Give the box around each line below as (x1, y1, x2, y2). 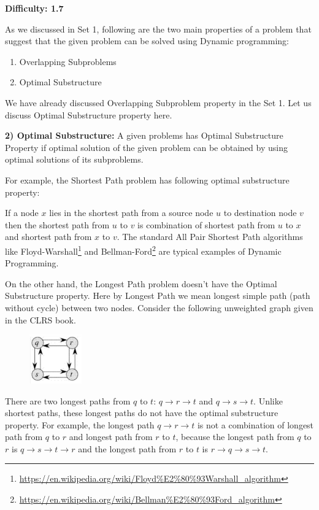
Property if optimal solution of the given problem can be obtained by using (5, 141, 288, 153)
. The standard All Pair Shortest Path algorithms (117, 230, 303, 243)
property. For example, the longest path (5, 418, 155, 431)
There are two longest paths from (5, 394, 131, 407)
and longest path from (69, 430, 153, 443)
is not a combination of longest (197, 418, 314, 431)
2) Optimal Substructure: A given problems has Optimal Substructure (5, 129, 283, 142)
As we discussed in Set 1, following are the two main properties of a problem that (5, 22, 312, 35)
